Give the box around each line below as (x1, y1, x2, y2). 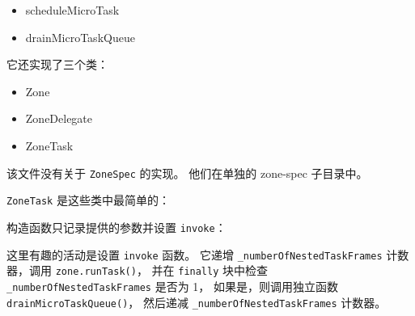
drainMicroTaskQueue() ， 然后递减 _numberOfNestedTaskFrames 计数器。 (6, 293, 387, 310)
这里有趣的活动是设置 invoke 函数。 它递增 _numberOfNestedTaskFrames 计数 (6, 246, 409, 263)
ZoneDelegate (25, 110, 93, 127)
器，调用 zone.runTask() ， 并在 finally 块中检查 (6, 262, 269, 279)
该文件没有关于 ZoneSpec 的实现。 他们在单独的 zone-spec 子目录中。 (6, 164, 368, 181)
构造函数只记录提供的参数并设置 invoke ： (6, 218, 227, 235)
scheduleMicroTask (25, 2, 120, 18)
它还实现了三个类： (6, 56, 108, 73)
